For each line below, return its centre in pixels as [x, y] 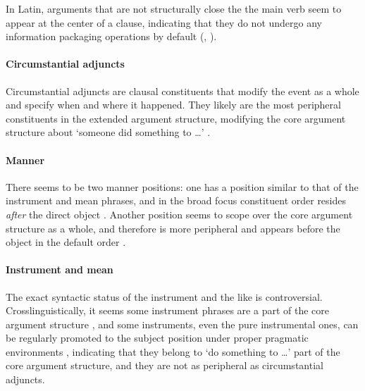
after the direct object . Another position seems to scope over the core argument [179, 214]
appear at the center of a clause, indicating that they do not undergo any [164, 22]
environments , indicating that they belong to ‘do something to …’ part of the [173, 351]
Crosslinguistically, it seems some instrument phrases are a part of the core [167, 310]
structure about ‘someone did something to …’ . [108, 132]
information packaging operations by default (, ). [111, 36]
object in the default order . [66, 242]
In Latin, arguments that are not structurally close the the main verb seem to [174, 8]
